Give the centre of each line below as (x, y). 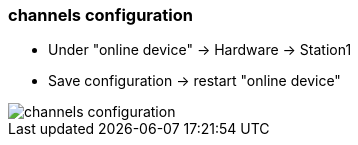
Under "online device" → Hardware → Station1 (200, 50)
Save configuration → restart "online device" (194, 81)
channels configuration (100, 15)
